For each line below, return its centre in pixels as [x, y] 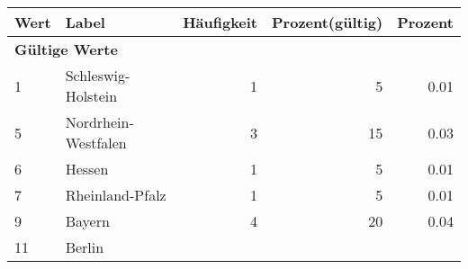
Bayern [87, 221]
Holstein [91, 96]
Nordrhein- [99, 122]
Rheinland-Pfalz [116, 195]
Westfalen [96, 143]
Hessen [87, 169]
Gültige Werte [66, 49]
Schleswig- [98, 75]
